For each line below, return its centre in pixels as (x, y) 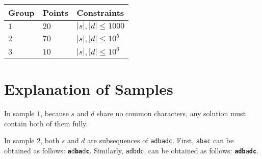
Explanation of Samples (89, 89)
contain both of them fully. (46, 123)
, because (55, 113)
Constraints (100, 12)
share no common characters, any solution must (172, 113)
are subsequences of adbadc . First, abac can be (161, 140)
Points (56, 12)
